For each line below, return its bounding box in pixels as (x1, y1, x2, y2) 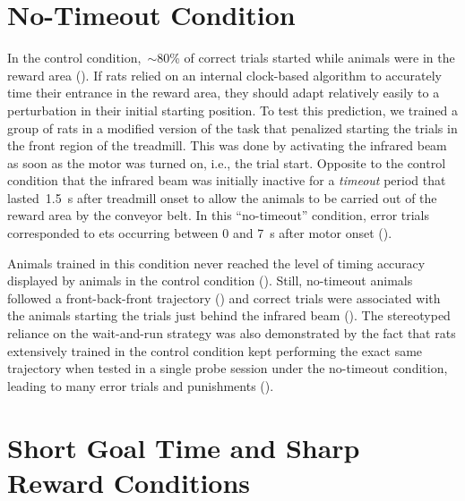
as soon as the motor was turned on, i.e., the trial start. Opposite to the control (7, 153, 446, 172)
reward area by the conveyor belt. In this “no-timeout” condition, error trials (7, 206, 430, 225)
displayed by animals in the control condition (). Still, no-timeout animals (7, 271, 413, 290)
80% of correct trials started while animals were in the (157, 48, 455, 67)
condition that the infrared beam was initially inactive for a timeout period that (7, 171, 446, 190)
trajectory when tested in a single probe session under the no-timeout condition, (7, 359, 448, 378)
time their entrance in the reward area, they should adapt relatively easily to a (7, 83, 440, 102)
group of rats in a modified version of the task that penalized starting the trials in (7, 118, 458, 137)
